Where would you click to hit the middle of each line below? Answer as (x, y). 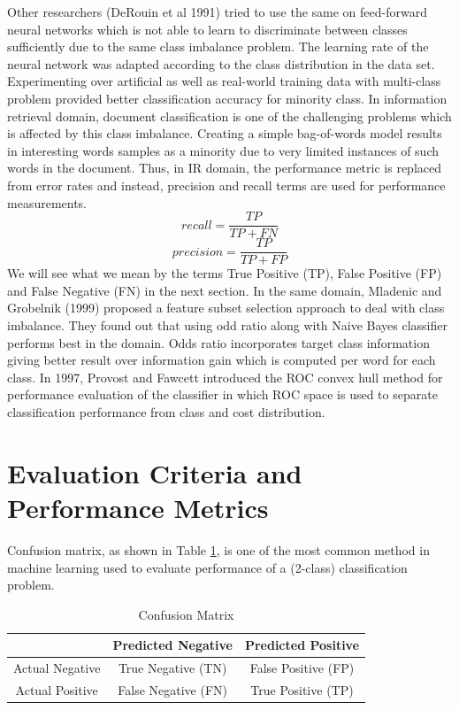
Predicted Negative (172, 645)
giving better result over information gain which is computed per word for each (222, 360)
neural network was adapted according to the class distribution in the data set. (221, 63)
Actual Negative (57, 668)
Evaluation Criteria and (155, 472)
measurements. (47, 202)
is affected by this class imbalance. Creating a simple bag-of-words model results (225, 133)
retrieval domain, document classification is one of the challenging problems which (229, 116)
